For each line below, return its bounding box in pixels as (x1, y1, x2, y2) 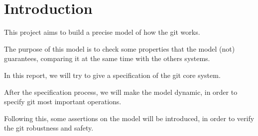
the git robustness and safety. (4, 123, 94, 133)
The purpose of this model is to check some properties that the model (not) (4, 43, 235, 54)
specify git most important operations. (4, 96, 122, 107)
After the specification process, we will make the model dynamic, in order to (4, 86, 238, 97)
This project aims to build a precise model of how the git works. (4, 27, 200, 37)
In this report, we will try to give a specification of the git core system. (4, 69, 221, 80)
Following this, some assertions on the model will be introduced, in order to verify (4, 113, 255, 123)
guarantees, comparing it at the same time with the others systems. (4, 53, 210, 64)
